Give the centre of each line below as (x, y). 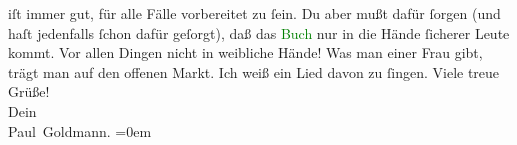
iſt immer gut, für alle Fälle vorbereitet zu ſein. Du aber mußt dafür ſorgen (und (254, 13)
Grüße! (29, 91)
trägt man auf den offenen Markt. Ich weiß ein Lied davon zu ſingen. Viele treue (254, 71)
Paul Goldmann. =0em (80, 130)
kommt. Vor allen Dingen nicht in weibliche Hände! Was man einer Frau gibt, (245, 52)
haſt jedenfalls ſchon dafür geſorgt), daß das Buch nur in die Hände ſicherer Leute (259, 32)
